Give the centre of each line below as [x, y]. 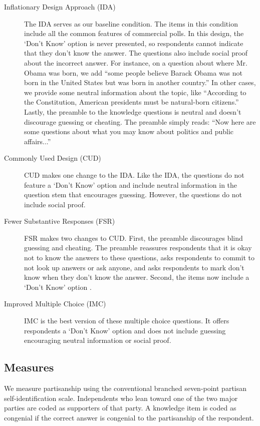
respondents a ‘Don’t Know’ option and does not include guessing [125, 330]
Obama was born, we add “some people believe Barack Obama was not [134, 72]
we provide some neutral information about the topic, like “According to [135, 92]
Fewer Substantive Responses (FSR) [60, 221]
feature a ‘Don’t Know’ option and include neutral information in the [131, 184]
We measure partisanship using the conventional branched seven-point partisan [125, 388]
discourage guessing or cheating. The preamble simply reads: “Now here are [140, 121]
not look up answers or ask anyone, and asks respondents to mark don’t [134, 267]
